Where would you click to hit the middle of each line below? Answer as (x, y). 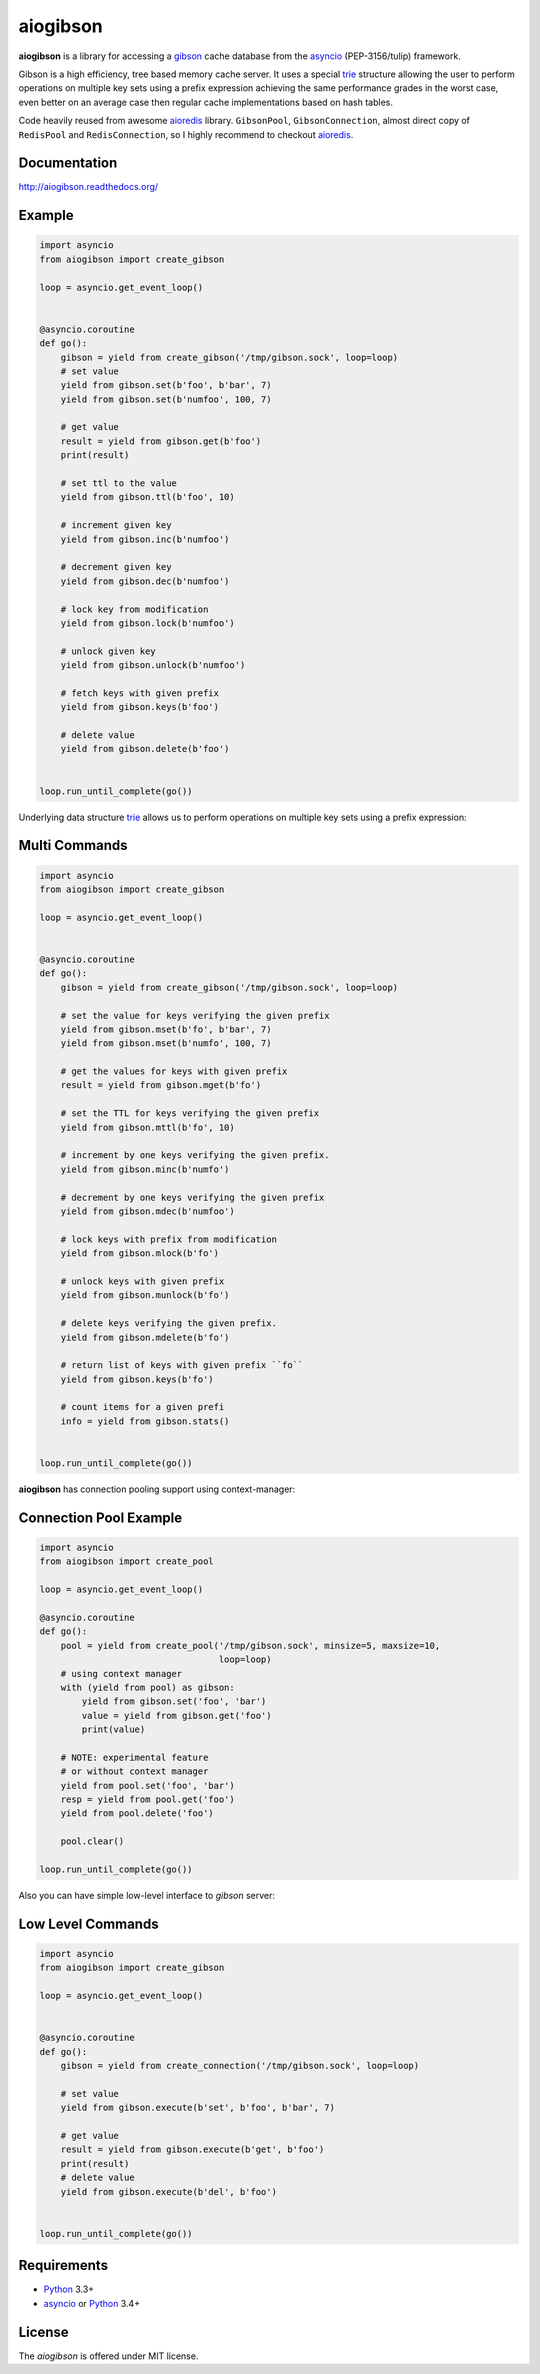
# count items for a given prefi (142, 1407)
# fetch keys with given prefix (140, 693)
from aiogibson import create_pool (126, 1561)
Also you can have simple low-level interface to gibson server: (146, 1895)
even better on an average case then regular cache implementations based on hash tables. (206, 102)
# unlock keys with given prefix (142, 1281)
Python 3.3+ (69, 2289)
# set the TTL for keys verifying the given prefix (190, 1113)
